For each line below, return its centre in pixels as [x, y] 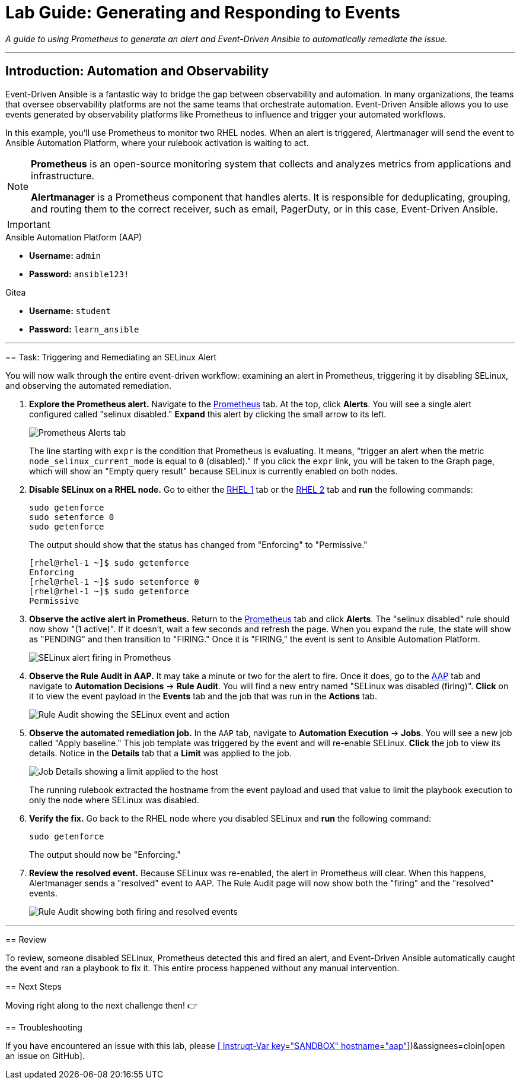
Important [29, 224]
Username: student [70, 310]
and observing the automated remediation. [88, 385]
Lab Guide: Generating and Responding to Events [203, 12]
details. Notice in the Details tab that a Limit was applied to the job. [160, 753]
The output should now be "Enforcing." [105, 854]
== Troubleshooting [44, 1027]
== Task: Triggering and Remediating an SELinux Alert [111, 357]
